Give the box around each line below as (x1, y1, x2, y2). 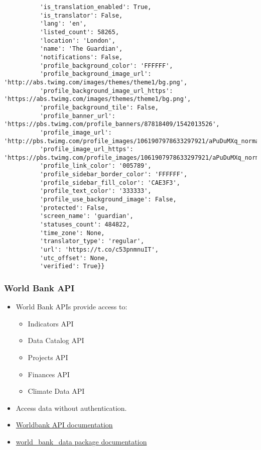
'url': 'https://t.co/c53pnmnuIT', (40, 246, 159, 254)
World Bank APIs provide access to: (16, 301, 127, 312)
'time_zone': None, (40, 229, 105, 237)
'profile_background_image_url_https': (40, 87, 173, 94)
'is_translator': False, (40, 12, 123, 19)
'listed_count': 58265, (40, 28, 119, 36)
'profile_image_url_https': (40, 146, 134, 153)
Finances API (28, 369, 70, 379)
